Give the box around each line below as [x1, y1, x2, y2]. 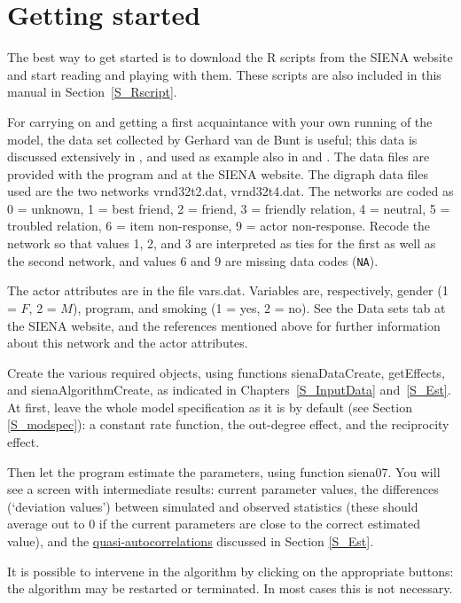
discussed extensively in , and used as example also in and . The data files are [7, 147, 430, 166]
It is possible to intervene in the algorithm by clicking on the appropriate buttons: [7, 561, 454, 580]
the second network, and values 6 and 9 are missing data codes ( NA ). [7, 251, 379, 270]
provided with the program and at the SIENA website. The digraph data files [7, 164, 428, 183]
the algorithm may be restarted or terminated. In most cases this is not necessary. [7, 579, 453, 598]
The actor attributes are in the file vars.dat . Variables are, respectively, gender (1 [7, 281, 449, 300]
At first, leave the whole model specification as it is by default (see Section [7, 397, 412, 416]
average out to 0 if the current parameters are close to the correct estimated [7, 514, 420, 533]
